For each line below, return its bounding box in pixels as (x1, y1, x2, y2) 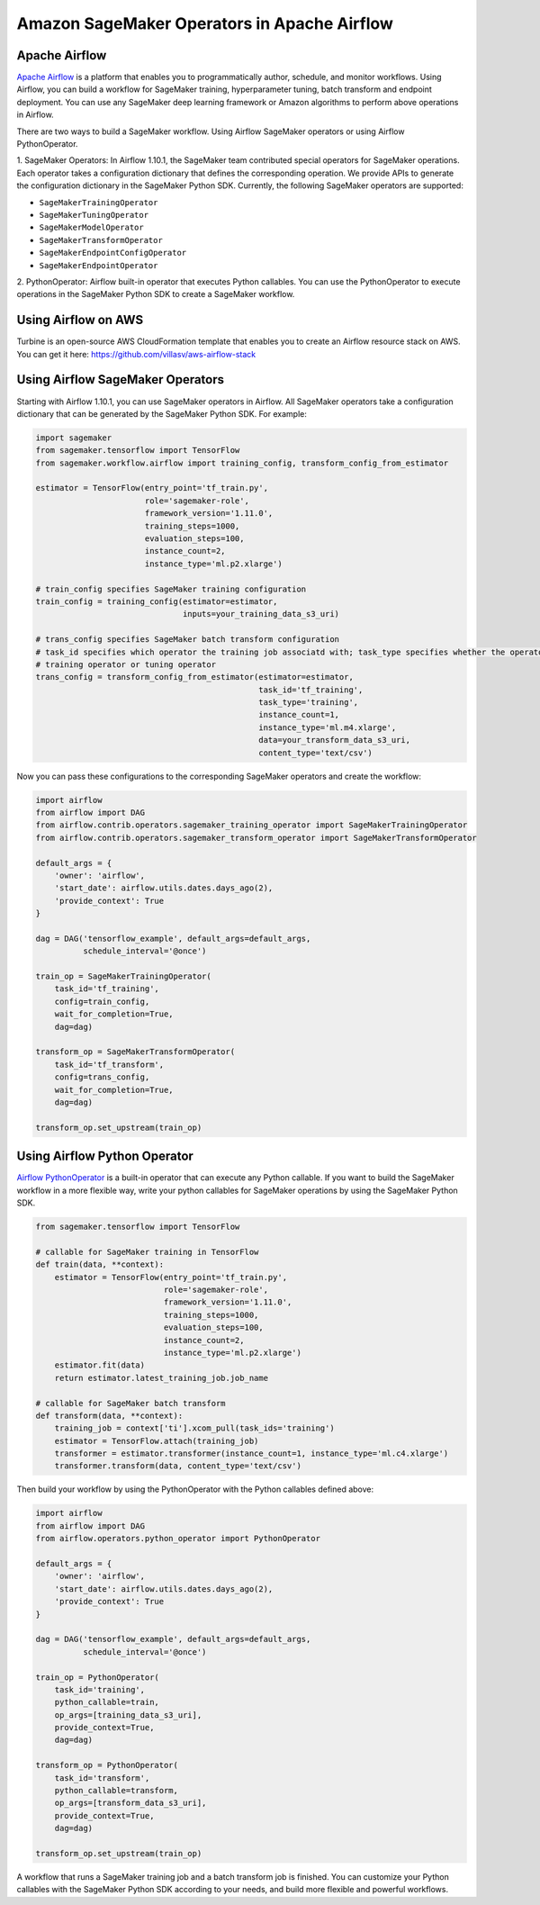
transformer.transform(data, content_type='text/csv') (54, 1461, 301, 1471)
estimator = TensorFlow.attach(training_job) (54, 1436, 259, 1446)
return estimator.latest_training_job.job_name (54, 1373, 269, 1383)
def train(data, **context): (35, 1259, 165, 1269)
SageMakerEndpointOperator (39, 260, 158, 270)
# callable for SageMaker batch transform (35, 1398, 226, 1408)
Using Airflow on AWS (16, 312, 144, 328)
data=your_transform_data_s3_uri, (257, 735, 411, 745)
